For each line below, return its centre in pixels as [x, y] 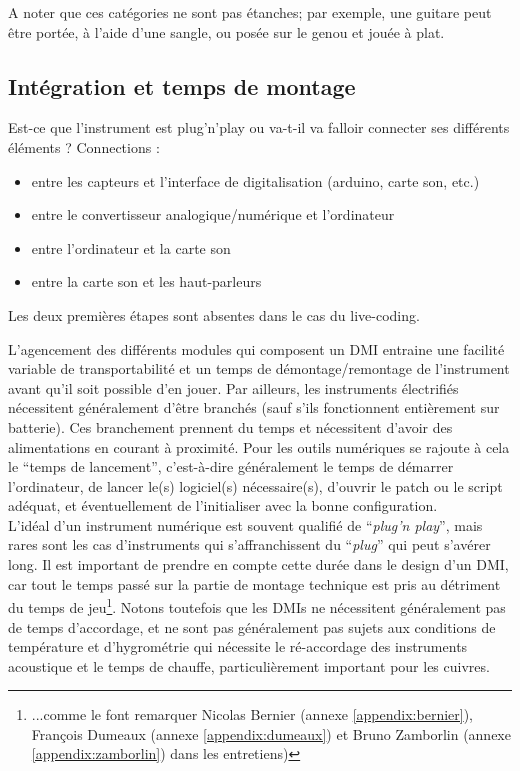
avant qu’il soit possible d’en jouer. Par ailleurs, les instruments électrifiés [233, 387]
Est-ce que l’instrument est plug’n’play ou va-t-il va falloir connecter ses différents [259, 127]
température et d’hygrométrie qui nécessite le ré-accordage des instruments [238, 646]
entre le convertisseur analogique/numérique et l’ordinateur [213, 214]
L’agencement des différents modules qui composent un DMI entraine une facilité [256, 348]
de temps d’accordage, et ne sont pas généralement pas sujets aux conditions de [252, 626]
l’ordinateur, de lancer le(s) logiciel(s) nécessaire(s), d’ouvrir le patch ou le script [255, 485]
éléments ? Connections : [84, 146]
